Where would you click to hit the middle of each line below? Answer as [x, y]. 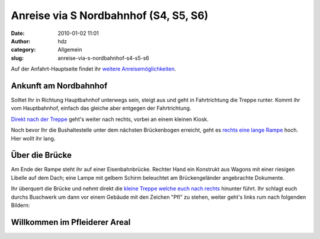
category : [23, 50]
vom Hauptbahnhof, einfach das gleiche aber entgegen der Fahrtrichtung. [101, 108]
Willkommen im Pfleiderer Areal [71, 222]
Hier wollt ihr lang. [33, 138]
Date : [18, 33]
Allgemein [70, 50]
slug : [17, 58]
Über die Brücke [41, 155]
